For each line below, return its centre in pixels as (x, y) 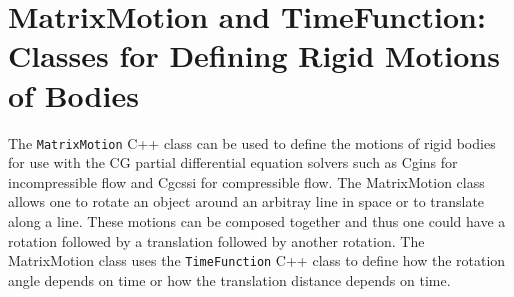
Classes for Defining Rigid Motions (254, 55)
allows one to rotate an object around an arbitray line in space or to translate (246, 201)
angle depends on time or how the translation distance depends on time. (229, 279)
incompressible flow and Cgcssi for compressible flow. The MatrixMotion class (246, 181)
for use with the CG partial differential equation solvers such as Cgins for (233, 162)
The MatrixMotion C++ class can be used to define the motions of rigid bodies (252, 142)
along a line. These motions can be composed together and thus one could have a (257, 220)
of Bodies (73, 94)
